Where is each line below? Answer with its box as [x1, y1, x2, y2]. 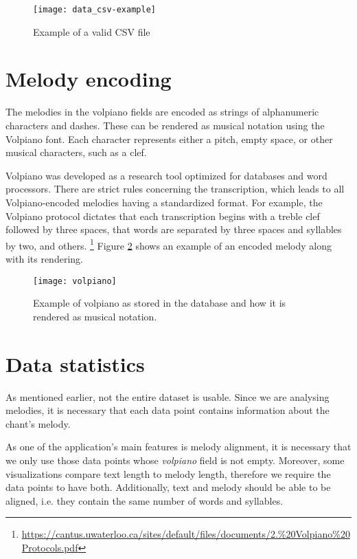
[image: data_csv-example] [33, 5, 156, 14]
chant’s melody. [5, 416, 71, 430]
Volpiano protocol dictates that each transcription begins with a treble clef [5, 208, 320, 223]
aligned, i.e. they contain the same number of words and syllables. [5, 493, 284, 507]
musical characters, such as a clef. [5, 145, 147, 160]
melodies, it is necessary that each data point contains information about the [5, 403, 330, 417]
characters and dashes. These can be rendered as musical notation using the [5, 118, 325, 132]
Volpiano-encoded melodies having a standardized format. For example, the [5, 195, 323, 209]
